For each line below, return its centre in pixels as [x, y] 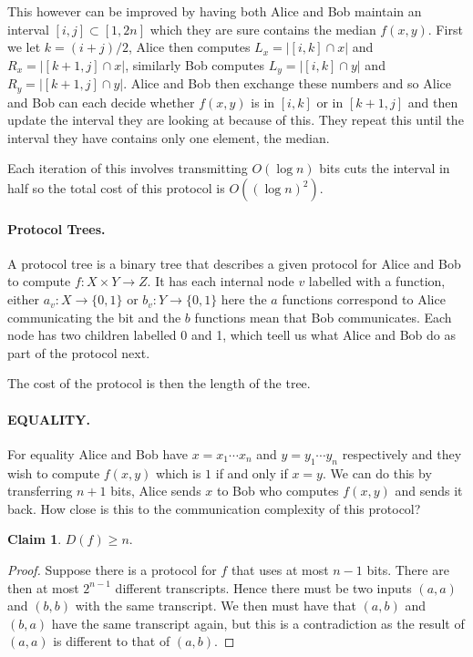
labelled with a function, [377, 281]
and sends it [429, 491]
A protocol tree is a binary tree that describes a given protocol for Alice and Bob [234, 263]
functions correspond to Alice [364, 299]
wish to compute [54, 472]
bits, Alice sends [156, 491]
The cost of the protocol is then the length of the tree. [159, 383]
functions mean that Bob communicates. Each [323, 317]
